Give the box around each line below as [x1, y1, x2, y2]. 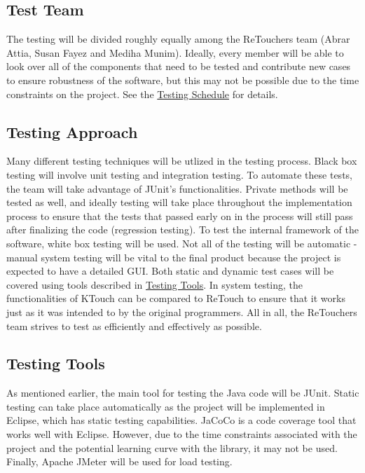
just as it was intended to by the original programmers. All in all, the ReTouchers [6, 304, 357, 319]
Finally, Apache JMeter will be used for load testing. [6, 454, 233, 469]
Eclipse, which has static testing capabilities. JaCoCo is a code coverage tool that [6, 413, 357, 427]
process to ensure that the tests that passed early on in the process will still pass [6, 208, 353, 223]
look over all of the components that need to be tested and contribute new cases [6, 59, 351, 74]
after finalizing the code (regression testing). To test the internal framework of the [6, 222, 359, 237]
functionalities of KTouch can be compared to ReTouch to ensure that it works [6, 291, 345, 306]
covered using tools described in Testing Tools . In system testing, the [6, 277, 303, 292]
